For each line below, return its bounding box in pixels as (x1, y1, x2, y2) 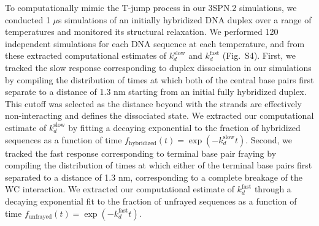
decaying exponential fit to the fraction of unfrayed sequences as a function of (5, 194, 297, 207)
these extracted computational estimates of (5, 49, 167, 62)
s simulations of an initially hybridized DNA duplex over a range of (58, 13, 312, 26)
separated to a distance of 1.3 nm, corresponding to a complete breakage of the (5, 170, 302, 183)
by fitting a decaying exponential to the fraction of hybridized (68, 121, 301, 134)
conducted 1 (5, 13, 50, 26)
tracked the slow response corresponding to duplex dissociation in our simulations (5, 61, 312, 73)
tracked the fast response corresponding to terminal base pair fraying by (5, 146, 277, 159)
